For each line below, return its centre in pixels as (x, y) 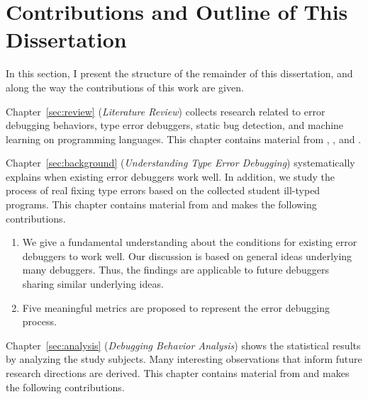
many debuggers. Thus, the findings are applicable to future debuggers (175, 270)
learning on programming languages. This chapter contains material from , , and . (184, 139)
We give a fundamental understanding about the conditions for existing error (190, 242)
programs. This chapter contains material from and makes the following (161, 204)
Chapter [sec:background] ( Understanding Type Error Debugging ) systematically (180, 163)
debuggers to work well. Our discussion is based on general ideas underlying (187, 255)
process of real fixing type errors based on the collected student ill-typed (163, 190)
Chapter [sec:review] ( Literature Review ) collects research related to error (166, 111)
